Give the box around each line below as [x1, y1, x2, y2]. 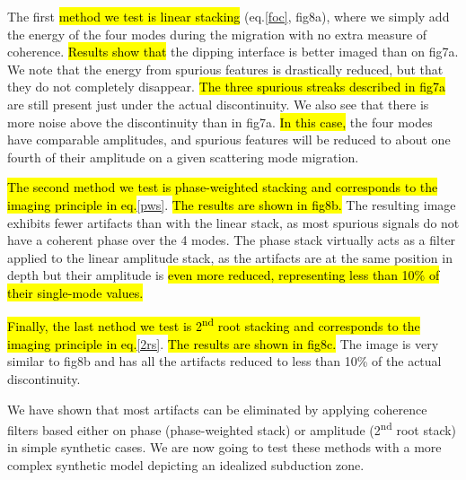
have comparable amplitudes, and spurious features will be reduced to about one [7, 130, 451, 149]
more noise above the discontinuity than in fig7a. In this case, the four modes [7, 112, 433, 131]
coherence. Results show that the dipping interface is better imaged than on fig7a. [7, 42, 459, 61]
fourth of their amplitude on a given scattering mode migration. [7, 147, 359, 166]
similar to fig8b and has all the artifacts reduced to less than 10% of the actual [7, 352, 442, 371]
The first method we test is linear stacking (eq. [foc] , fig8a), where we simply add [7, 7, 450, 25]
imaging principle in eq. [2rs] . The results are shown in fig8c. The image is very [7, 334, 439, 353]
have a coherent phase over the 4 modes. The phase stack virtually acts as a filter [7, 231, 456, 249]
